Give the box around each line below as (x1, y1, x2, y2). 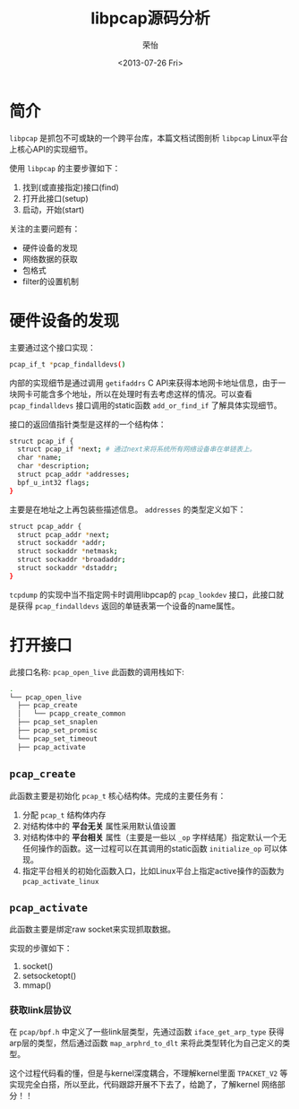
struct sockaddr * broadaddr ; (17, 555, 126, 565)
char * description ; (17, 462, 90, 471)
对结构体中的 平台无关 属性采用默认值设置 (21, 820, 176, 831)
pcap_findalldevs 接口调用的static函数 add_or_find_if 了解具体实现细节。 (9, 400, 282, 411)
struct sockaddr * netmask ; (17, 547, 118, 556)
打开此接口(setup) (21, 193, 89, 204)
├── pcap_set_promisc (17, 726, 98, 735)
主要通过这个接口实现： (9, 342, 96, 352)
